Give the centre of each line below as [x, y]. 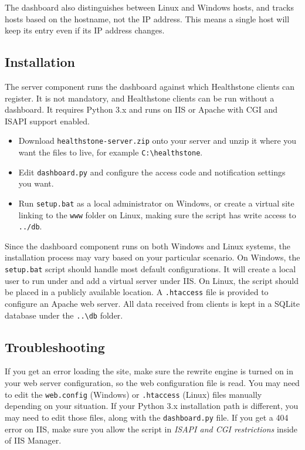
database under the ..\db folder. [64, 315]
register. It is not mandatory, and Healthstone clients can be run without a [140, 98]
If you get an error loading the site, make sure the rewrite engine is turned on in [149, 371]
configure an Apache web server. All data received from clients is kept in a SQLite [152, 303]
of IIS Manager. [33, 440]
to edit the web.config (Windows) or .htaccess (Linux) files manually [133, 394]
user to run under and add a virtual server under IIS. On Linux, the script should [152, 280]
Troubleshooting [55, 346]
